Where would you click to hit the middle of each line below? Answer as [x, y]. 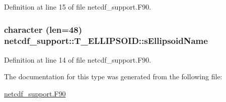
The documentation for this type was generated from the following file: [113, 76]
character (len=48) [43, 29]
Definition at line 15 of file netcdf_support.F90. [78, 7]
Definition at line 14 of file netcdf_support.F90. [78, 59]
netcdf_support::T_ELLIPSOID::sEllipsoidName [106, 41]
